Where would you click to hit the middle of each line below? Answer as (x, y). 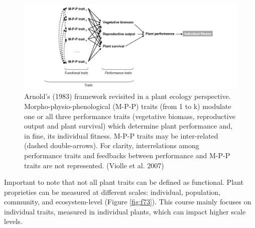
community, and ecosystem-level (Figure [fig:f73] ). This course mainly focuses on (128, 202)
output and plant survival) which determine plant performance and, (129, 126)
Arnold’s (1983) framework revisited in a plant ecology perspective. (127, 96)
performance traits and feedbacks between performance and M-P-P (127, 155)
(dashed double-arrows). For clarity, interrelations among (112, 145)
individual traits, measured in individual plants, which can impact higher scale (125, 211)
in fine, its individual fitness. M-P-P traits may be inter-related (121, 135)
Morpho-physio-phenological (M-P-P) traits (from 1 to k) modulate (128, 106)
